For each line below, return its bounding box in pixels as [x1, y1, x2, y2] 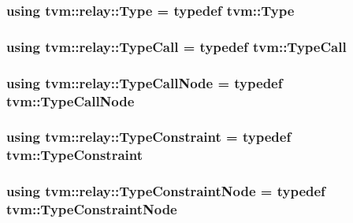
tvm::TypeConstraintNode [6, 199, 177, 219]
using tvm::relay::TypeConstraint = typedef [6, 127, 292, 147]
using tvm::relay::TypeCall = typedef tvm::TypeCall [6, 36, 347, 56]
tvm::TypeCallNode [6, 91, 135, 110]
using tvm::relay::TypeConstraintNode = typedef [6, 181, 325, 201]
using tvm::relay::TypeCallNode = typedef [6, 72, 283, 92]
